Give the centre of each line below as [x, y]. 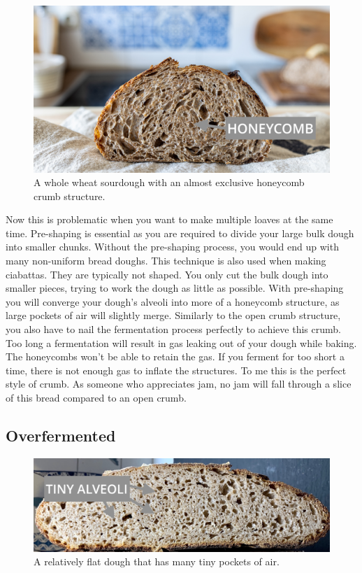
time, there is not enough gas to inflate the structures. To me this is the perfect [176, 370]
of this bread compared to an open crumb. [96, 397]
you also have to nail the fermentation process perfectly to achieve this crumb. [173, 329]
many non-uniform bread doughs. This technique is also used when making [166, 261]
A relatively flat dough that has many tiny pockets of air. [157, 561]
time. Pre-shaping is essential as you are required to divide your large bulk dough [180, 233]
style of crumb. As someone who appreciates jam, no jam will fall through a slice [179, 384]
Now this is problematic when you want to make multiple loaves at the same [169, 219]
